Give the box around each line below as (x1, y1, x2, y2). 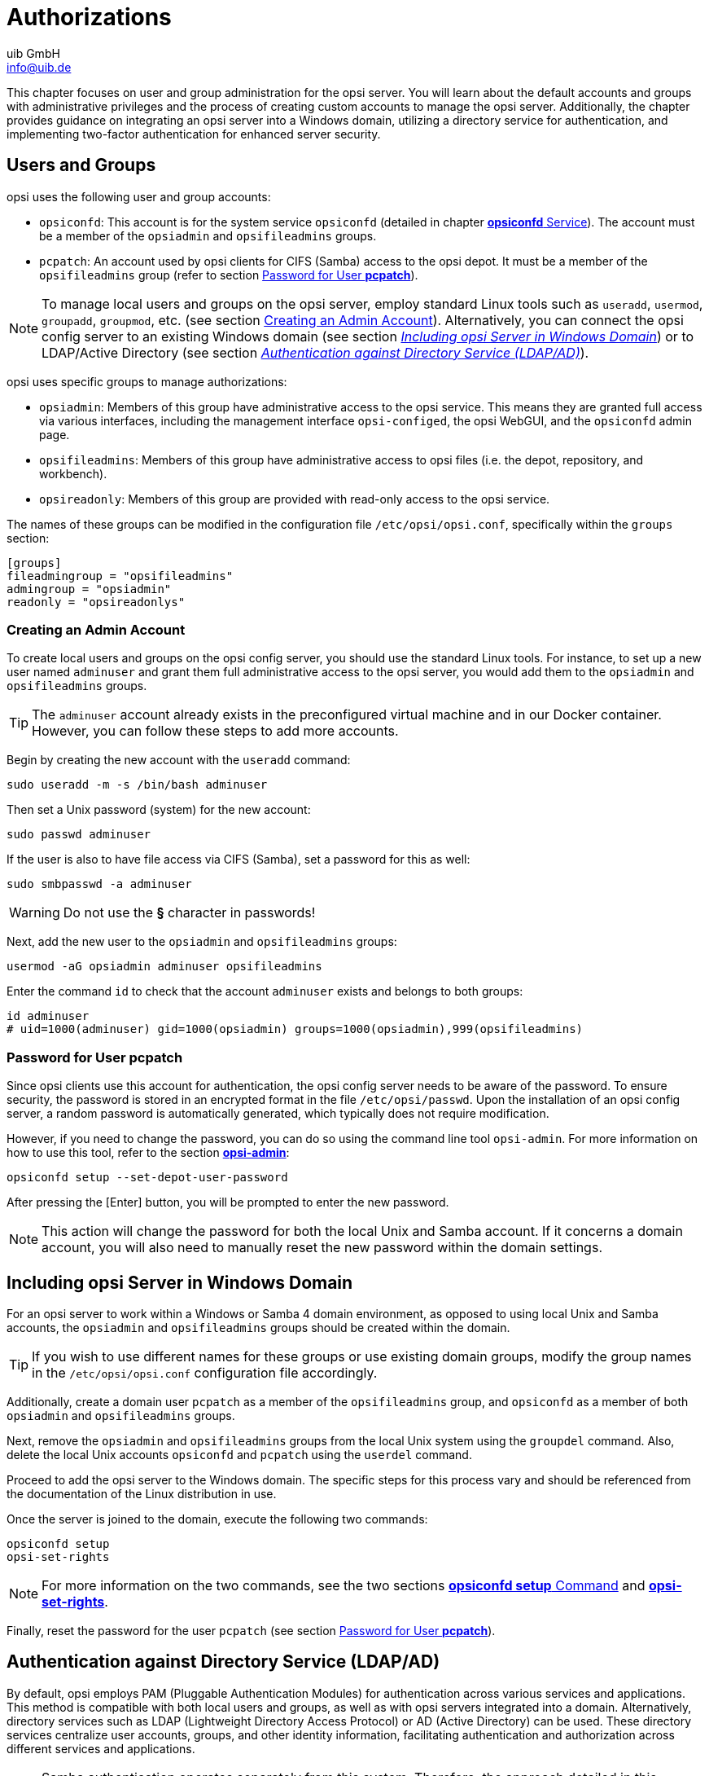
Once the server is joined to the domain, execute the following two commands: (7, 1511, 428, 1526)
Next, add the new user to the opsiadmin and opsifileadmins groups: (7, 934, 397, 949)
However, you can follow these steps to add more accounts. (32, 723, 399, 740)
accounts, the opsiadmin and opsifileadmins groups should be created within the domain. (7, 1320, 510, 1334)
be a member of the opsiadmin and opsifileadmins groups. (39, 228, 377, 243)
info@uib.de (7, 59, 72, 74)
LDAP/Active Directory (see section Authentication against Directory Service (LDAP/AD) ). (42, 344, 589, 361)
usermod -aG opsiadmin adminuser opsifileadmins (7, 960, 322, 974)
